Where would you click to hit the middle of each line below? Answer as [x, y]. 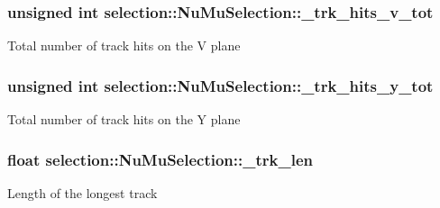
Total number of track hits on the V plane [124, 45]
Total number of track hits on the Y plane [124, 119]
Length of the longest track [82, 192]
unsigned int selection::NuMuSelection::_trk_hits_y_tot [220, 85]
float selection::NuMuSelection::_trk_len [160, 159]
